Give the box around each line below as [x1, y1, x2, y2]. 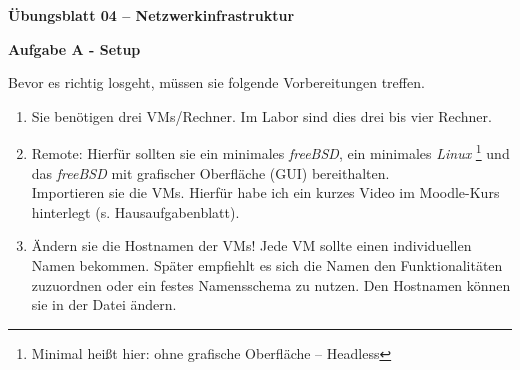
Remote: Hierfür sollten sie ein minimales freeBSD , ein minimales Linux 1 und [31, 140, 510, 164]
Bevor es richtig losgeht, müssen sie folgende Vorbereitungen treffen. [8, 72, 425, 93]
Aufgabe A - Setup [8, 38, 141, 59]
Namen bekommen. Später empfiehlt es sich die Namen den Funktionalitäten [31, 255, 503, 275]
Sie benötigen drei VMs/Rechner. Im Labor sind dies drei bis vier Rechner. [31, 105, 492, 126]
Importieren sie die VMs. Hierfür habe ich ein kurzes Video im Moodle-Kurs [31, 182, 500, 203]
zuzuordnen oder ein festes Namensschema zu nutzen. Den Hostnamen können [31, 274, 511, 295]
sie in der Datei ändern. [31, 294, 177, 315]
